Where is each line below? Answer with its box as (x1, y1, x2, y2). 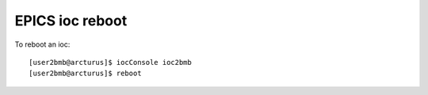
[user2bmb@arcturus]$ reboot (29, 69, 142, 78)
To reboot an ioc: (14, 40, 71, 49)
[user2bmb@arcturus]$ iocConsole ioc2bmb (29, 58, 192, 66)
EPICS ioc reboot (14, 12, 128, 29)
